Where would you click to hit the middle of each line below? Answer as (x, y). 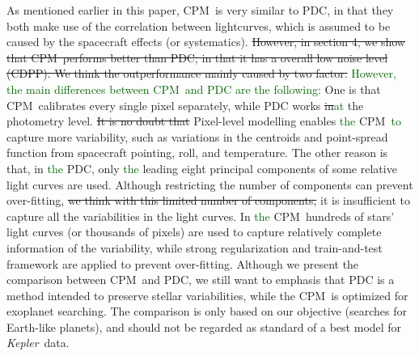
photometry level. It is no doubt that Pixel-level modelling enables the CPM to (204, 121)
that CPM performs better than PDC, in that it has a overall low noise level (197, 57)
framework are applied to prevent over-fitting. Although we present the (183, 263)
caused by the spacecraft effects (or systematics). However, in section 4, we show (206, 42)
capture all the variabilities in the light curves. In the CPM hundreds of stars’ (201, 216)
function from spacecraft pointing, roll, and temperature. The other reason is (197, 153)
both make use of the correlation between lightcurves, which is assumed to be (199, 25)
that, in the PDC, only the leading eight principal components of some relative (202, 168)
